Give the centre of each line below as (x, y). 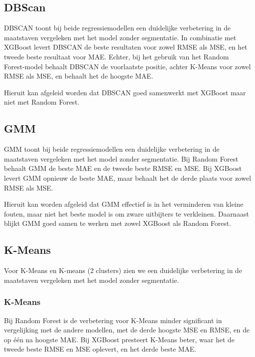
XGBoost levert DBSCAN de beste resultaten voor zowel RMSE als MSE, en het (126, 47)
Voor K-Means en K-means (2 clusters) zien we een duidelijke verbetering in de (123, 270)
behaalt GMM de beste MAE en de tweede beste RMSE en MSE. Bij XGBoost (123, 168)
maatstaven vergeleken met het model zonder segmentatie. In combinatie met (120, 37)
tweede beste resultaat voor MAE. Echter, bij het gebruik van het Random (116, 56)
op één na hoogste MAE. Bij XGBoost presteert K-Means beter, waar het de (119, 339)
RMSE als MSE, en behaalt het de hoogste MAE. (79, 76)
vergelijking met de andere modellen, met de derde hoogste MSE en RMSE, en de (127, 330)
